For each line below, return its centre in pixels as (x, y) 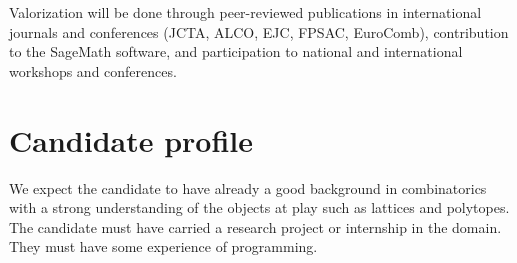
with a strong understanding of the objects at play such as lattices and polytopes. (259, 207)
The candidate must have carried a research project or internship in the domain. (255, 226)
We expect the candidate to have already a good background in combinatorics (248, 187)
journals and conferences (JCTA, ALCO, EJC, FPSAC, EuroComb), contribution (259, 31)
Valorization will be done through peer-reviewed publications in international (245, 12)
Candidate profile (131, 139)
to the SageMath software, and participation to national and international (236, 51)
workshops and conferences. (93, 70)
